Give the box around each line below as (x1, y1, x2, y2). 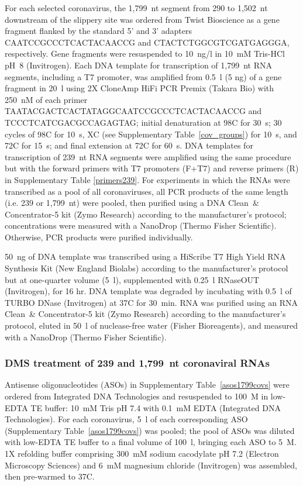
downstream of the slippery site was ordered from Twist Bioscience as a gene (5, 13, 280, 25)
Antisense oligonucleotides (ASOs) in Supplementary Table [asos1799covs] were (5, 378, 290, 391)
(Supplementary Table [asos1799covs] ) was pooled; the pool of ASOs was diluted (5, 424, 295, 436)
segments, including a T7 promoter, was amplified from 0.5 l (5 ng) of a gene (5, 70, 282, 82)
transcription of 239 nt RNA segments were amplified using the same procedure (5, 150, 291, 163)
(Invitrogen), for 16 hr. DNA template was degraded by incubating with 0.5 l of (5, 285, 292, 297)
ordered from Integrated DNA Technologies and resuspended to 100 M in (5, 390, 268, 402)
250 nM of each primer (5, 93, 88, 105)
